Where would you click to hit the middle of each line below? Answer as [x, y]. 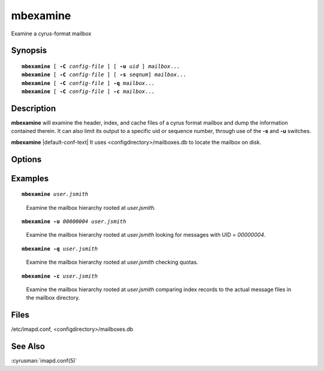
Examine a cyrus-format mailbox [51, 34]
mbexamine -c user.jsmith [60, 276]
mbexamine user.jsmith [55, 194]
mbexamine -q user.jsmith [60, 248]
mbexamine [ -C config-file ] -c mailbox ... [88, 92]
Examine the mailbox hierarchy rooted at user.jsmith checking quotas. [112, 262]
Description [34, 108]
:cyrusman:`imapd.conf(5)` [44, 361]
